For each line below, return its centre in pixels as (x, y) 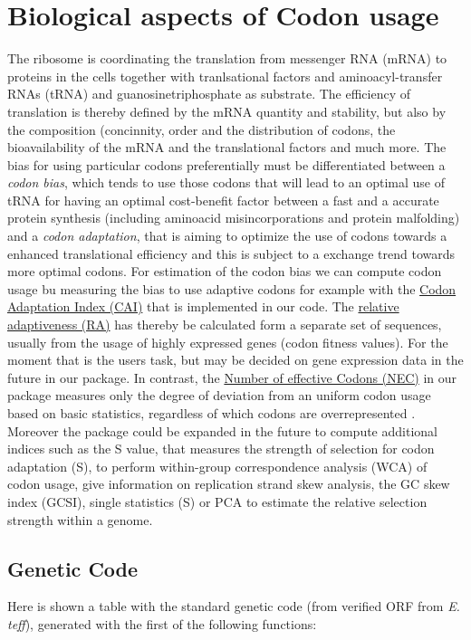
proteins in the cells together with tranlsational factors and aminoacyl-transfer (225, 76)
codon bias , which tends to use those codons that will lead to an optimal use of (226, 182)
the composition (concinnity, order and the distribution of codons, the (202, 129)
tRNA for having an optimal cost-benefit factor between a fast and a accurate (223, 200)
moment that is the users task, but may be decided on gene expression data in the (235, 360)
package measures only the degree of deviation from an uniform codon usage (219, 395)
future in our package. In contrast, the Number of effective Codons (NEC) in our (232, 377)
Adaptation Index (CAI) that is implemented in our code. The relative (203, 306)
